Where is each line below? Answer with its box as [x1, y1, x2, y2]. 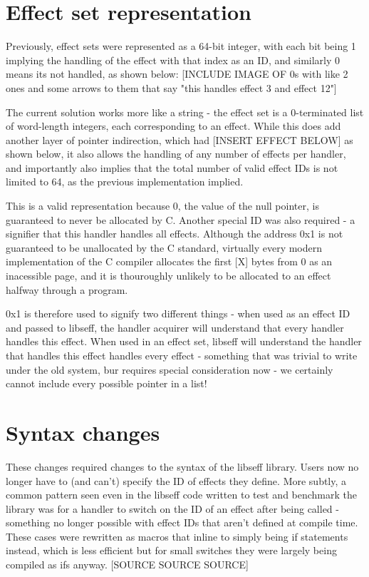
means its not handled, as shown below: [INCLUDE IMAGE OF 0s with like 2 [6, 66, 348, 81]
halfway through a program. [6, 282, 128, 297]
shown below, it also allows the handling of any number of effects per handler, [6, 146, 346, 161]
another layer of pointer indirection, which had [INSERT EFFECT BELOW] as [6, 132, 353, 147]
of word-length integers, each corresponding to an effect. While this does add [6, 118, 341, 133]
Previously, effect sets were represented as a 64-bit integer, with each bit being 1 [6, 39, 356, 53]
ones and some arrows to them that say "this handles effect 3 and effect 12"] [6, 80, 337, 95]
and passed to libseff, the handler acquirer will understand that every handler [6, 320, 344, 335]
